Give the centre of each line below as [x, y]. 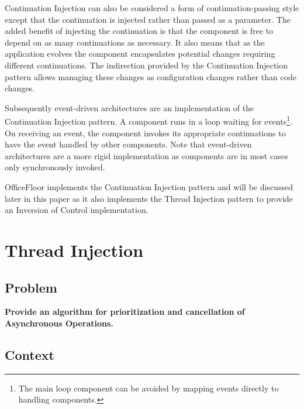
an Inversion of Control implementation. [77, 210]
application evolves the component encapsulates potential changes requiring [140, 54]
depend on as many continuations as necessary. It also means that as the [135, 42]
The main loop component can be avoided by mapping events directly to [148, 388]
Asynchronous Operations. [59, 323]
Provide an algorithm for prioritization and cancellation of [125, 312]
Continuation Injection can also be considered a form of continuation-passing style [152, 8]
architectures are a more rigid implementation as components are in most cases [146, 155]
